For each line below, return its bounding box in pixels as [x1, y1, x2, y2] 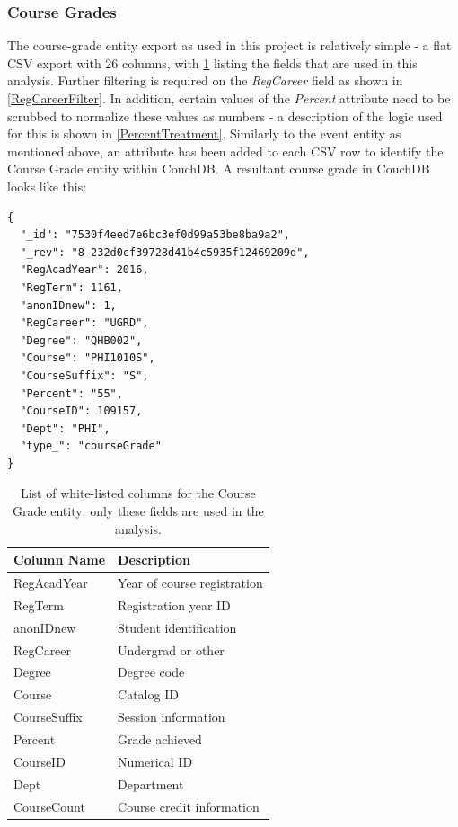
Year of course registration [118, 574, 263, 592]
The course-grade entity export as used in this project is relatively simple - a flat [7, 36, 452, 55]
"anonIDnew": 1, [20, 298, 117, 312]
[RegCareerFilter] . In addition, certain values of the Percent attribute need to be [7, 89, 451, 107]
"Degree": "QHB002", [20, 333, 143, 347]
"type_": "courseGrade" [20, 440, 162, 453]
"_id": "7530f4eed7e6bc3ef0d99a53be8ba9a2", [20, 228, 290, 242]
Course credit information [118, 796, 260, 815]
